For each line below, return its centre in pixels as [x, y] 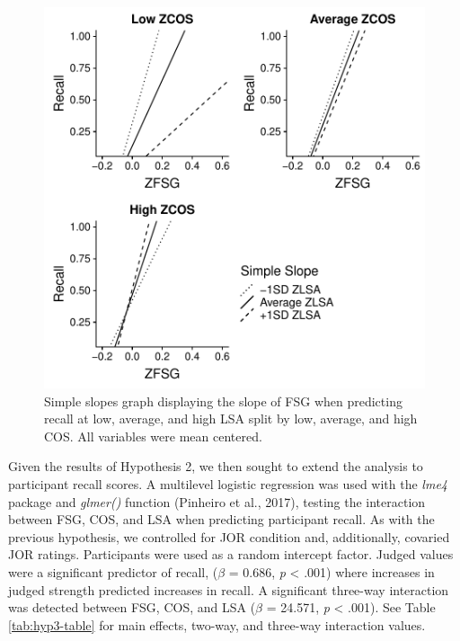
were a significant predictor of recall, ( [113, 571]
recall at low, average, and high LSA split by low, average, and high [231, 418]
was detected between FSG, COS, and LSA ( [132, 607]
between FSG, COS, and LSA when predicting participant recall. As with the [221, 519]
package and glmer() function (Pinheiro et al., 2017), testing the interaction [217, 501]
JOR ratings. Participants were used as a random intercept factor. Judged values [231, 554]
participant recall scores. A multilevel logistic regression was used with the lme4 [228, 483]
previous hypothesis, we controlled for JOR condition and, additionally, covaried [229, 536]
